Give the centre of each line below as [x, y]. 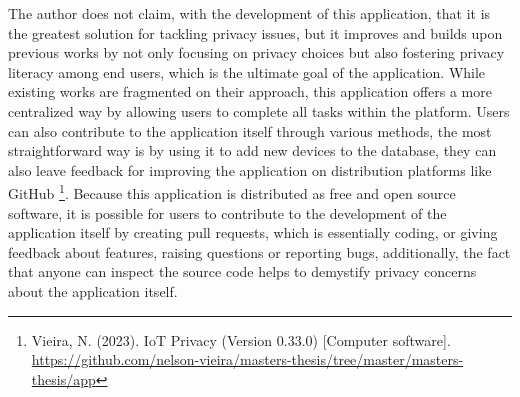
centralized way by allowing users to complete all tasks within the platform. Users [259, 110]
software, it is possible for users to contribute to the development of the [227, 212]
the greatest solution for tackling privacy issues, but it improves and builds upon [255, 32]
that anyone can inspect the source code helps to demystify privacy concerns [242, 271]
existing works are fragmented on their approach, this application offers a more [250, 91]
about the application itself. [93, 290]
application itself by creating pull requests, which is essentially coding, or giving [253, 232]
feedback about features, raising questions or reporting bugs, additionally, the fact [259, 251]
